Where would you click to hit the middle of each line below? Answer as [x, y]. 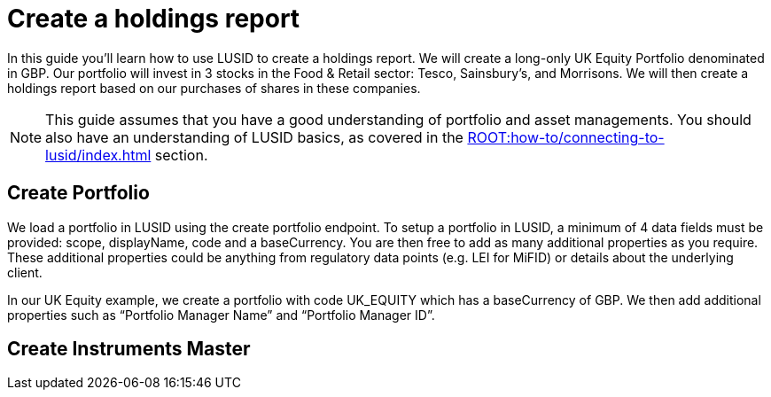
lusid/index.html [98, 155]
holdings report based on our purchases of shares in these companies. [214, 88]
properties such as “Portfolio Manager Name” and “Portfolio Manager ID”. [221, 315]
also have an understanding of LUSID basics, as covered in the [254, 137]
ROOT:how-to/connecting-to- [566, 137]
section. [181, 155]
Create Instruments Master [129, 349]
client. [25, 272]
